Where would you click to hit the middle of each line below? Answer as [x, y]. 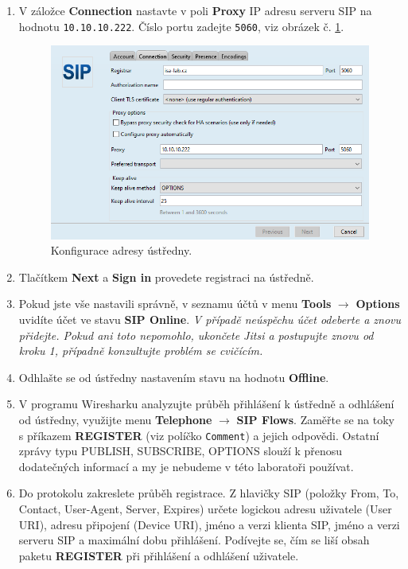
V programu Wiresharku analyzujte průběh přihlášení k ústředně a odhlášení [206, 404]
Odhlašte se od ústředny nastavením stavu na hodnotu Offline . [174, 377]
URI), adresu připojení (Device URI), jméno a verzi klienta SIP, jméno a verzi [209, 524]
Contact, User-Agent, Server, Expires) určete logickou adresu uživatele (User [205, 509]
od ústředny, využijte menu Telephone [115, 419]
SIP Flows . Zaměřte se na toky [315, 419]
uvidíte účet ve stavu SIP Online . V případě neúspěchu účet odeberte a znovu [210, 320]
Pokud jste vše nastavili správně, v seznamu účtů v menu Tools [175, 304]
